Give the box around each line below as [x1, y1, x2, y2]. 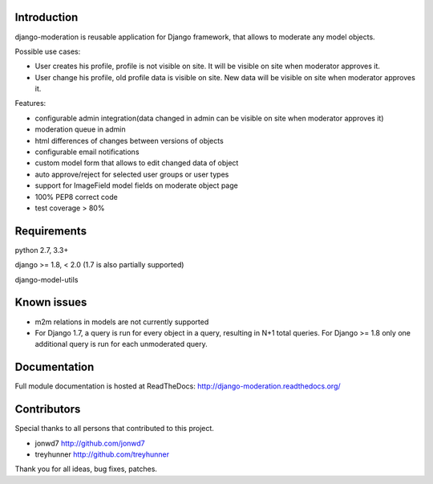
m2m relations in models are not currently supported [34, 317, 209, 327]
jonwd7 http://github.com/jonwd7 [34, 438, 146, 448]
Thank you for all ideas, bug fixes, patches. [14, 464, 158, 474]
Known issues [14, 295, 87, 309]
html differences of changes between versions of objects [34, 136, 224, 145]
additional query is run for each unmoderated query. [34, 340, 208, 349]
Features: [14, 99, 47, 108]
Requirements [14, 224, 87, 238]
